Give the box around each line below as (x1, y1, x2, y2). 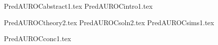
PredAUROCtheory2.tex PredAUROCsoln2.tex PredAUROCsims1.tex (4, 17, 214, 27)
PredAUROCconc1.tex (4, 33, 71, 44)
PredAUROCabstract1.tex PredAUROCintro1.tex (4, 1, 153, 11)
